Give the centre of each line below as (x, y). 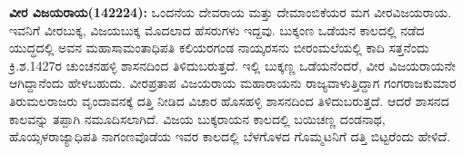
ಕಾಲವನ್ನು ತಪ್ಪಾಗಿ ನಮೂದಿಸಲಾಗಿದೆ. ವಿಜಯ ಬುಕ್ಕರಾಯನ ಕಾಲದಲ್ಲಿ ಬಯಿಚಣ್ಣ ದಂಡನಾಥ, (197, 118)
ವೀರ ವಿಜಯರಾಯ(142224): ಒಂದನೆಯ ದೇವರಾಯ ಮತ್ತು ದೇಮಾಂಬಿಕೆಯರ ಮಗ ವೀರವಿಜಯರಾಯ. (231, 12)
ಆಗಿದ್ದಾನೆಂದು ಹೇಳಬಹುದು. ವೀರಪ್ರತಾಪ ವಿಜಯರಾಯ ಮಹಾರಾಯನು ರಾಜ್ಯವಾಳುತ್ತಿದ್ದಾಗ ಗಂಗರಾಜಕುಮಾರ (233, 83)
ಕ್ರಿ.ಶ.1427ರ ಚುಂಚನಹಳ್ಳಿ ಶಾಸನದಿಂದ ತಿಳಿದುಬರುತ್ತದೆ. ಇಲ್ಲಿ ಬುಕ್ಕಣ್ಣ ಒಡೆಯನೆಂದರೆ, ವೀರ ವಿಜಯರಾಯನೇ (232, 65)
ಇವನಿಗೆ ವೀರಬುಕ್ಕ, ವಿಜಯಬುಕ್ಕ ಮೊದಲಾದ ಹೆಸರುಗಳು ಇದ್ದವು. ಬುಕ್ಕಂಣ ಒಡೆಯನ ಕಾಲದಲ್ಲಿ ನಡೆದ (217, 29)
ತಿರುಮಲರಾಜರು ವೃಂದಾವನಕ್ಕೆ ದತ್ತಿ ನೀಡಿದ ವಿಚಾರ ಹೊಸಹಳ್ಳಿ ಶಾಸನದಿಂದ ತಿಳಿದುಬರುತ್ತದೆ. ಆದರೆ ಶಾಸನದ (229, 100)
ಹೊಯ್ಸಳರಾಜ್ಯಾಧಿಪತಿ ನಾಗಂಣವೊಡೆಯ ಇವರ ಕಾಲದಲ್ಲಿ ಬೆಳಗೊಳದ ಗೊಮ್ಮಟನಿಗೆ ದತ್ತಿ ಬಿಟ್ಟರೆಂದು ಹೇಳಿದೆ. (230, 136)
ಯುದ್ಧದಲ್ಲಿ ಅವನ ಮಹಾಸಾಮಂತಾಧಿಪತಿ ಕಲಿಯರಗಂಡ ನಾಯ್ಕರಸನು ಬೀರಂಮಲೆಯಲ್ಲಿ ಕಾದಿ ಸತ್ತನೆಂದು (219, 48)
